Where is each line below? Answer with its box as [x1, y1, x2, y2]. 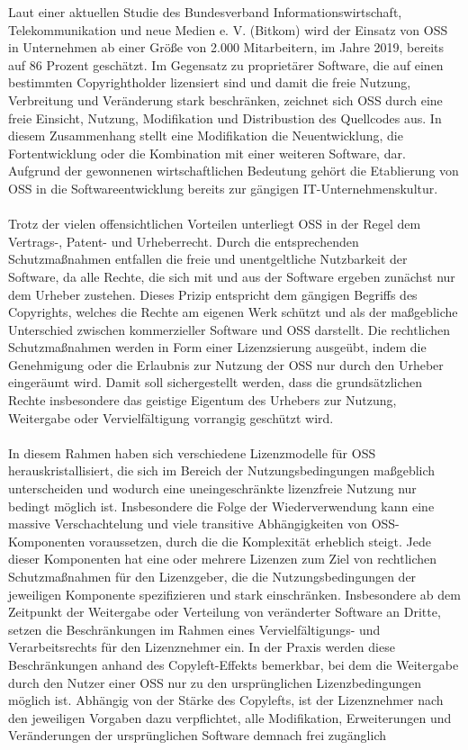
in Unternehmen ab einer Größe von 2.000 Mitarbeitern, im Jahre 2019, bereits [8, 38, 445, 57]
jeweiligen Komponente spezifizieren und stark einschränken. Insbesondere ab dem [8, 584, 461, 603]
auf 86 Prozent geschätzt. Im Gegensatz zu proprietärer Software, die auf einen [8, 55, 444, 74]
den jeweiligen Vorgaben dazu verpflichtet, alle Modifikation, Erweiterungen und [8, 708, 452, 727]
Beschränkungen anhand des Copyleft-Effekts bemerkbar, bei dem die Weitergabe [8, 655, 459, 673]
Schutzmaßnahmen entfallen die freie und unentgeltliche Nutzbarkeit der [8, 249, 408, 268]
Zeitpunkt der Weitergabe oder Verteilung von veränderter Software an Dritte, [8, 602, 441, 621]
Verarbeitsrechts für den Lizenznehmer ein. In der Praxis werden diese [8, 637, 395, 656]
